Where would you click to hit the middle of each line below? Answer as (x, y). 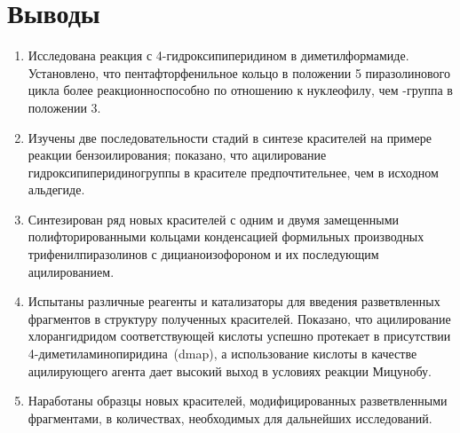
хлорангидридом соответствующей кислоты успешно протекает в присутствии (239, 336)
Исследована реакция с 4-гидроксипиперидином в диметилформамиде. (218, 55)
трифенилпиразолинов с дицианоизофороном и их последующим (203, 254)
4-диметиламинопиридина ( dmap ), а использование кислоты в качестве (222, 354)
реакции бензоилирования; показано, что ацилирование (177, 155)
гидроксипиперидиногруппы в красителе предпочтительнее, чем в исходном (233, 172)
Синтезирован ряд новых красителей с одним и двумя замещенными (214, 219)
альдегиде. (56, 189)
